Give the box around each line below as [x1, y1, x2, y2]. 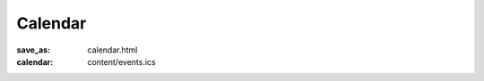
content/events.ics [87, 56, 156, 67]
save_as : [16, 45, 51, 55]
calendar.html [87, 45, 138, 55]
